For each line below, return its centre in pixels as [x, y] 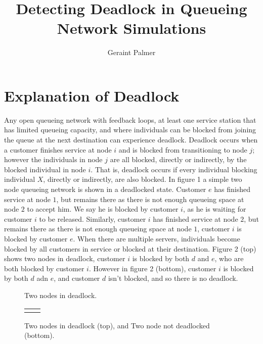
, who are [229, 258]
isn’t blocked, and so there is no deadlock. [173, 278]
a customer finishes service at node [58, 149]
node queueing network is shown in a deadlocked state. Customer [105, 189]
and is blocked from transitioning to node [183, 149]
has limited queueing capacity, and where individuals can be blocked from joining [130, 130]
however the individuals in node [53, 159]
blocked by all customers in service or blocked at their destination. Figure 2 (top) [130, 248]
